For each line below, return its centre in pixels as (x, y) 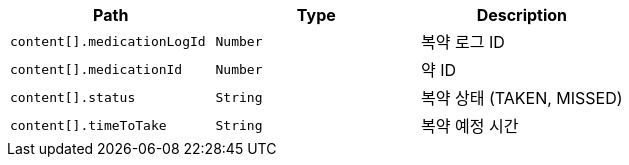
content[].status (73, 97)
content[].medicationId (96, 69)
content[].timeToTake (88, 125)
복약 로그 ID (463, 42)
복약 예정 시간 (470, 126)
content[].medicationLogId (108, 41)
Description (522, 15)
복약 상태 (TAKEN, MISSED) (522, 98)
